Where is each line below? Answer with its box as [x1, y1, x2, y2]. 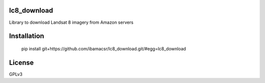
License [9, 58, 34, 66]
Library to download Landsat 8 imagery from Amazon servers [9, 19, 133, 25]
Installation [9, 32, 44, 40]
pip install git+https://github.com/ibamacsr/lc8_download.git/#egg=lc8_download [21, 46, 186, 51]
